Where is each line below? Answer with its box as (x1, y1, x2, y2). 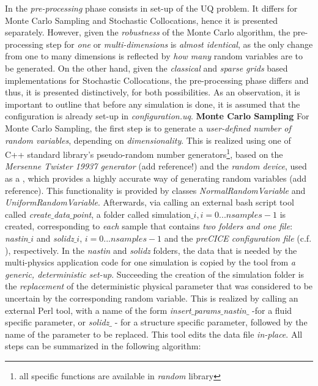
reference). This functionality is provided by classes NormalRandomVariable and (5, 184, 306, 196)
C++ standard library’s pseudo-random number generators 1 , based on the (5, 146, 283, 160)
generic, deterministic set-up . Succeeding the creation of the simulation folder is (5, 267, 305, 280)
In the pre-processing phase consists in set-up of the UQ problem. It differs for (5, 2, 298, 14)
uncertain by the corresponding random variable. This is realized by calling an (5, 291, 298, 304)
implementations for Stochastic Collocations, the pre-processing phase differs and (5, 73, 309, 86)
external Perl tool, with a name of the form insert (5, 303, 191, 316)
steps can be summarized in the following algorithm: (5, 340, 201, 352)
